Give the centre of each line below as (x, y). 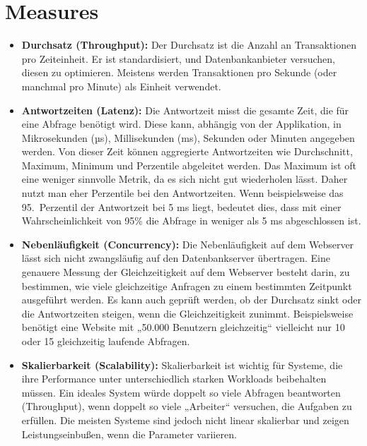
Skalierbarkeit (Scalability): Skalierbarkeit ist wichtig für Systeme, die (182, 364)
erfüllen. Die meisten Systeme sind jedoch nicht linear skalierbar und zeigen (185, 420)
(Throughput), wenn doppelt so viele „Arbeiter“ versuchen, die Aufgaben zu (187, 406)
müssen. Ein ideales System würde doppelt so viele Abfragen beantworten (181, 392)
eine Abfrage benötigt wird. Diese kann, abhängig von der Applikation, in (181, 124)
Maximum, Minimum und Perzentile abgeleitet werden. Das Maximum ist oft (189, 165)
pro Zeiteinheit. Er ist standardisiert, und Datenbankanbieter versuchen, (178, 58)
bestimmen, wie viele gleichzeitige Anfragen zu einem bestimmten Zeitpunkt (187, 285)
